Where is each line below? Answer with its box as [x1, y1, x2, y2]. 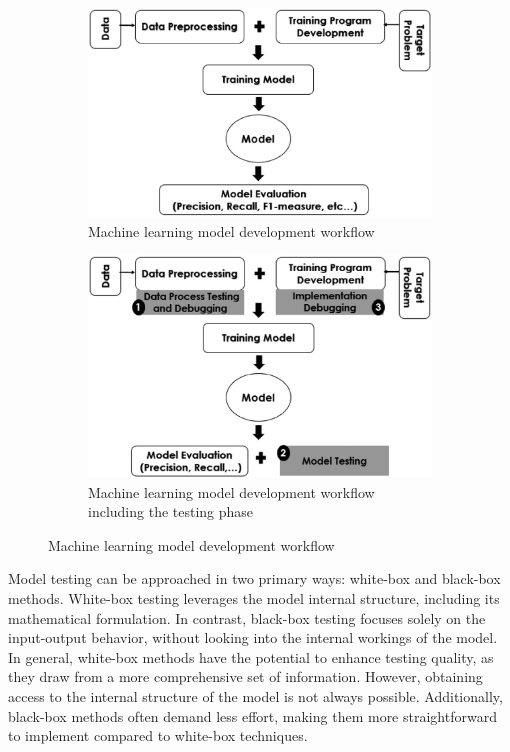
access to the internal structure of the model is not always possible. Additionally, [8, 685, 503, 706]
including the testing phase [88, 501, 254, 522]
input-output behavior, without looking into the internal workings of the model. [8, 627, 498, 648]
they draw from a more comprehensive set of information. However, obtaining [8, 666, 483, 687]
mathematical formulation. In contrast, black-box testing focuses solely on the [8, 607, 486, 628]
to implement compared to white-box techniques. [8, 725, 308, 746]
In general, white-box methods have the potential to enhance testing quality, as [8, 646, 494, 667]
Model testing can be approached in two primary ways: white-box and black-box [8, 568, 501, 589]
